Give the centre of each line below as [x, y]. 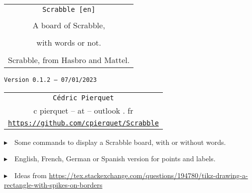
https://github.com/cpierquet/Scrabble [83, 123]
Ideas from [31, 175]
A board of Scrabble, [69, 25]
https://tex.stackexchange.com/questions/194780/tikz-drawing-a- [148, 175]
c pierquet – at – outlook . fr [83, 110]
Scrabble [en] [69, 9]
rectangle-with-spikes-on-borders [53, 185]
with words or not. [69, 42]
